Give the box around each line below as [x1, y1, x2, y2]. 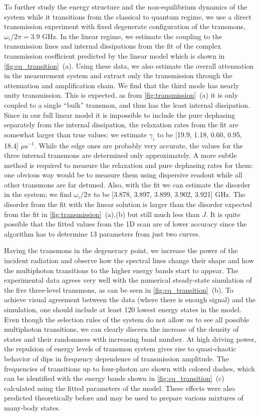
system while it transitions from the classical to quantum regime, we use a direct [4, 11, 252, 22]
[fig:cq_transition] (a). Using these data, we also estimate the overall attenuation [4, 60, 254, 71]
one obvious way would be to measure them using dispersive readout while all [4, 169, 242, 180]
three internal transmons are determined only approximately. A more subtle [4, 150, 237, 160]
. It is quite [206, 209, 240, 219]
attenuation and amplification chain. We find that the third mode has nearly [4, 80, 239, 90]
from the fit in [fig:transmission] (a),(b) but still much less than [4, 209, 200, 219]
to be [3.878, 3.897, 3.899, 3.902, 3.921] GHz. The [93, 189, 245, 199]
